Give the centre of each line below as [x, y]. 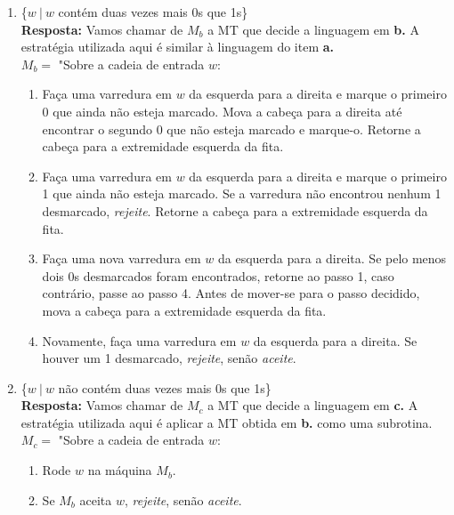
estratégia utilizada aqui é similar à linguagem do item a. [178, 47]
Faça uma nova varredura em [122, 258]
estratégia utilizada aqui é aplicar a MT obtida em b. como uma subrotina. [227, 422]
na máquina [120, 470]
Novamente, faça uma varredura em [139, 340]
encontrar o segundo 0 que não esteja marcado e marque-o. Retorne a [231, 129]
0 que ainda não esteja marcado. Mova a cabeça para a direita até [222, 111]
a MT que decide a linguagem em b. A [313, 29]
